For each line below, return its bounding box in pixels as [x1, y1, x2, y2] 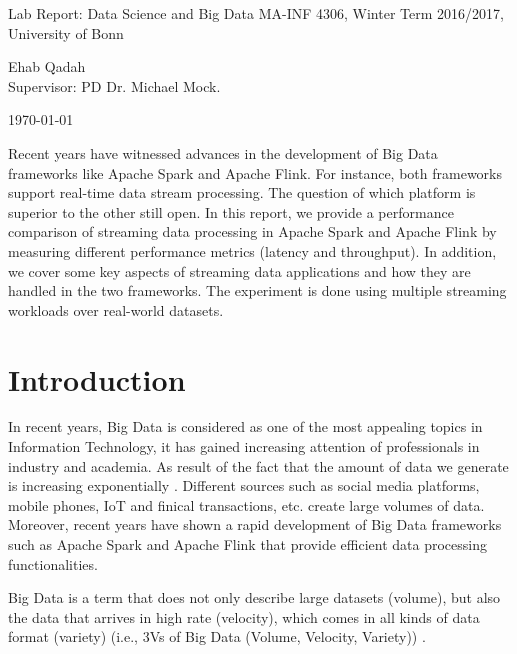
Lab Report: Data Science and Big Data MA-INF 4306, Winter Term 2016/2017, [8, 3, 504, 23]
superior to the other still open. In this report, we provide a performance [8, 201, 454, 222]
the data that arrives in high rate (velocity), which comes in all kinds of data [8, 606, 480, 627]
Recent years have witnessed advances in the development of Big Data [8, 142, 438, 163]
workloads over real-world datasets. [8, 299, 224, 320]
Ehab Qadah [8, 56, 86, 77]
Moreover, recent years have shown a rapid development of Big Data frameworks [8, 514, 502, 535]
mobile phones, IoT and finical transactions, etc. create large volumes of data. [8, 494, 485, 515]
